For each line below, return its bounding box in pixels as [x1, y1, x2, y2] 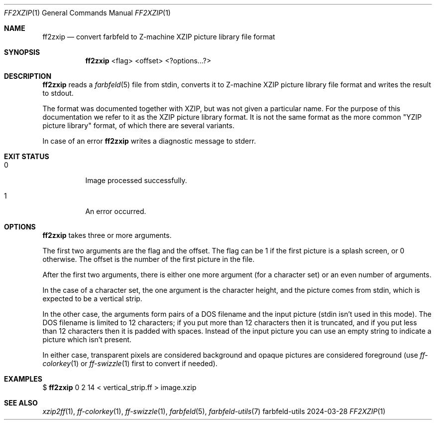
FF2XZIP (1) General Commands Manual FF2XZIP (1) [4, 8, 171, 17]
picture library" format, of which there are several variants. [42, 121, 234, 130]
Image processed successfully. [85, 176, 187, 185]
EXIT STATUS [4, 152, 49, 161]
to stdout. [42, 89, 74, 97]
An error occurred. [85, 207, 146, 215]
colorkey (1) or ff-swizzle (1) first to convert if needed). [42, 359, 218, 368]
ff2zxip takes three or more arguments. [42, 231, 172, 239]
